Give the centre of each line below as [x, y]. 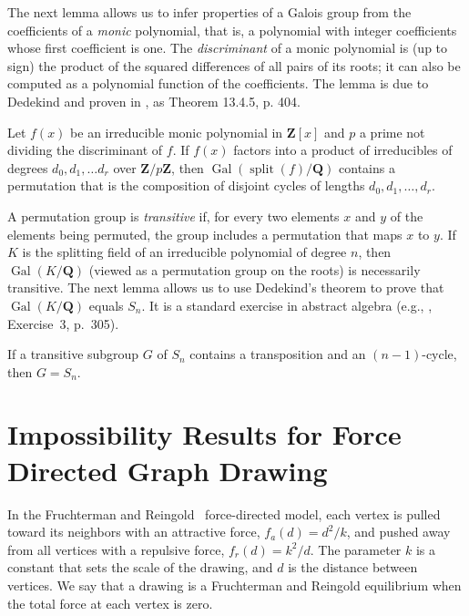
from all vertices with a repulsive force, [116, 549]
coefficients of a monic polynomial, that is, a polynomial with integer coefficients [232, 30]
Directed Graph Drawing [168, 470]
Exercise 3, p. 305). [63, 323]
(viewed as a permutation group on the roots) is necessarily [255, 269]
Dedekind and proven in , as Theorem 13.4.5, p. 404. [154, 101]
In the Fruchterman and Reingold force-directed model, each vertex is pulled [224, 513]
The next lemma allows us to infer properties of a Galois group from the [209, 12]
